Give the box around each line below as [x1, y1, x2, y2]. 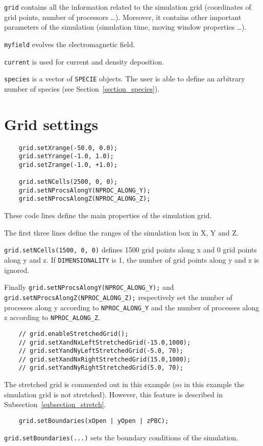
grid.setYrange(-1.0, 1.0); [18, 153, 114, 160]
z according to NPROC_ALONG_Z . [4, 312, 101, 323]
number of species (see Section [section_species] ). [4, 83, 160, 94]
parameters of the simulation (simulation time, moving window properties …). [4, 22, 247, 32]
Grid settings [4, 113, 99, 134]
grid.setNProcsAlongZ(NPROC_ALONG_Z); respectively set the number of [4, 291, 232, 302]
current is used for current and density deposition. [4, 56, 164, 67]
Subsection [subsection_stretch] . [4, 399, 106, 410]
